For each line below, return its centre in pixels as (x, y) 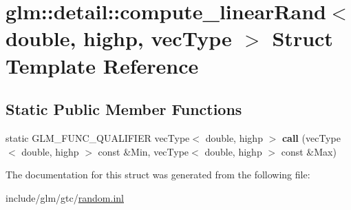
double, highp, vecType (119, 38)
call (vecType (311, 137)
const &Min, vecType (143, 151)
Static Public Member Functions (124, 109)
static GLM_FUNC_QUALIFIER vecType (98, 137)
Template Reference (102, 65)
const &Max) (309, 151)
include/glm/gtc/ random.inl (65, 197)
